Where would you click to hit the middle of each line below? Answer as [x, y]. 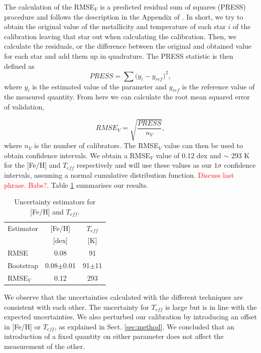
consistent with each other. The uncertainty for [77, 307]
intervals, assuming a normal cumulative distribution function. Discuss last [119, 174]
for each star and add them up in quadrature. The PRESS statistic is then [119, 55]
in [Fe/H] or [22, 326]
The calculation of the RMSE [49, 7]
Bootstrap [23, 265]
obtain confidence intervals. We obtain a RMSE [77, 155]
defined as [19, 66]
